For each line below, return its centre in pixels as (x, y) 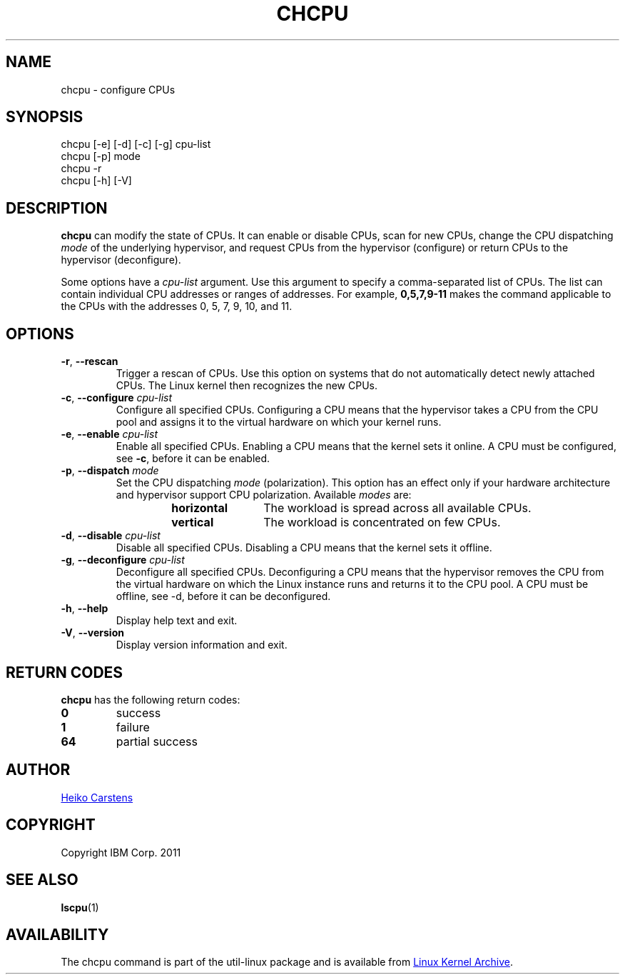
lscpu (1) (80, 907)
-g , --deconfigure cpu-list (123, 560)
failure (133, 727)
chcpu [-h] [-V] (96, 181)
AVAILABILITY (57, 934)
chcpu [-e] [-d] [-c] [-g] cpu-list (136, 144)
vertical (193, 522)
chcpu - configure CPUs (118, 89)
